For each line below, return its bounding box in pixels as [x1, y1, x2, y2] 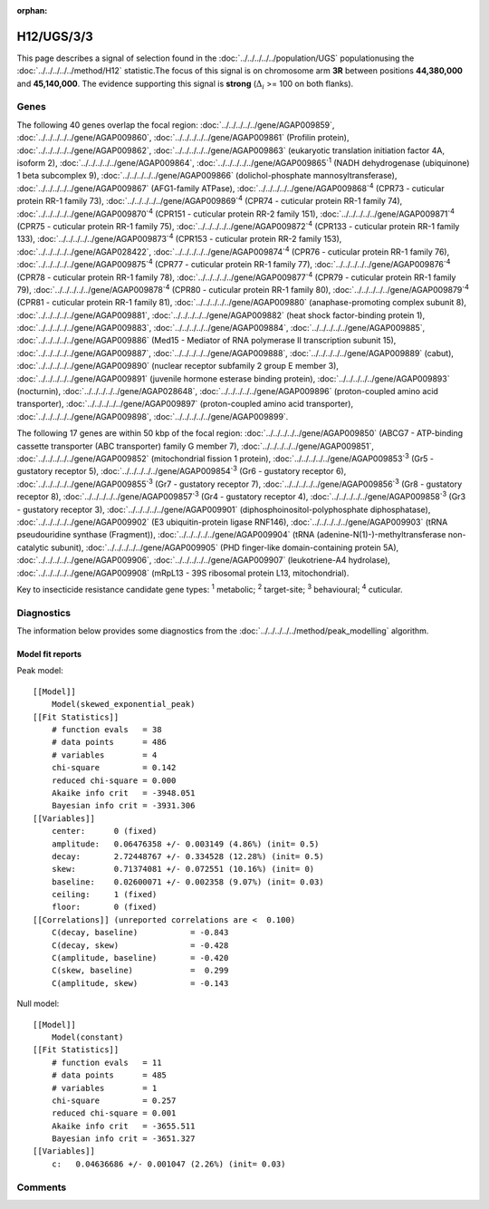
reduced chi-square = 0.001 [51, 1108, 177, 1118]
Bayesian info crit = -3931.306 [51, 800, 196, 811]
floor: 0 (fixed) [51, 902, 158, 913]
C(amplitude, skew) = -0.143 [51, 978, 229, 988]
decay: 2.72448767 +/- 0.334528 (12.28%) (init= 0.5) [51, 851, 325, 861]
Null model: [16, 998, 60, 1010]
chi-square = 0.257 [51, 1095, 177, 1106]
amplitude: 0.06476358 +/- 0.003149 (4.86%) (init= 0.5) [51, 838, 320, 849]
